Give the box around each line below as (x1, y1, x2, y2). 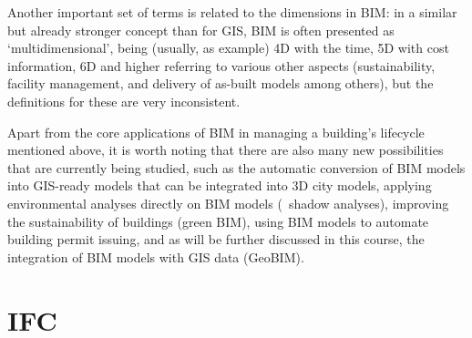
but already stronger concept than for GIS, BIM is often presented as (7, 20, 395, 39)
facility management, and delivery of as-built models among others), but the (7, 74, 434, 93)
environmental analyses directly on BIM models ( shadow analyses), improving (7, 193, 449, 212)
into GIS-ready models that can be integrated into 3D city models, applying (7, 176, 432, 195)
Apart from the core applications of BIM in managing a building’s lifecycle (7, 122, 425, 141)
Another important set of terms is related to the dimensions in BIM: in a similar (7, 3, 457, 21)
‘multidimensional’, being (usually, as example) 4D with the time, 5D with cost (7, 38, 449, 57)
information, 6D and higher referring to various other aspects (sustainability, (7, 56, 436, 75)
